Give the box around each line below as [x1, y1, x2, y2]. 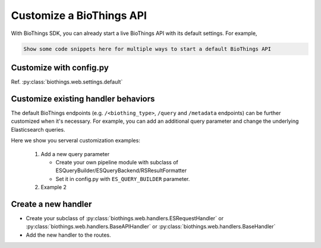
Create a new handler [11, 199, 92, 209]
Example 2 [40, 184, 67, 191]
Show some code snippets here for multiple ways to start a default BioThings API [23, 45, 272, 52]
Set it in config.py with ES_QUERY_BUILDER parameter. [55, 175, 190, 182]
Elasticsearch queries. [11, 126, 65, 133]
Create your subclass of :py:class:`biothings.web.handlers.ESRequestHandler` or [26, 214, 224, 222]
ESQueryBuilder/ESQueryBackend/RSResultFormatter [55, 167, 187, 174]
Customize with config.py [11, 62, 109, 72]
